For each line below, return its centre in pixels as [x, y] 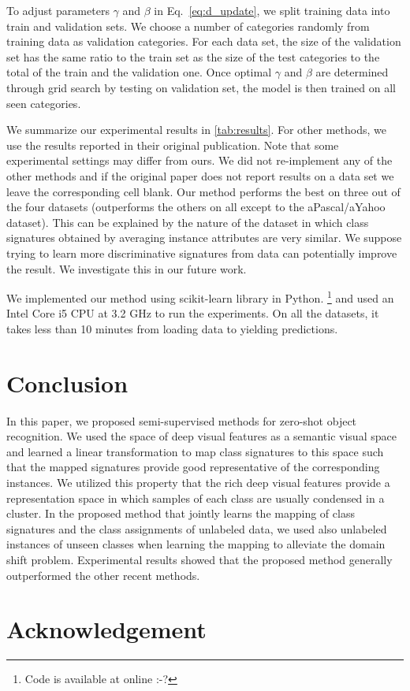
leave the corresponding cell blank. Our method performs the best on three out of [203, 191]
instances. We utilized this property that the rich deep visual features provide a [198, 483]
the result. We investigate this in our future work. [127, 268]
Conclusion [67, 383]
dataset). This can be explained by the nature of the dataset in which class [188, 222]
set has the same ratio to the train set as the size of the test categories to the [193, 56]
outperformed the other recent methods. [103, 575]
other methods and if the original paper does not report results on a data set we [200, 175]
